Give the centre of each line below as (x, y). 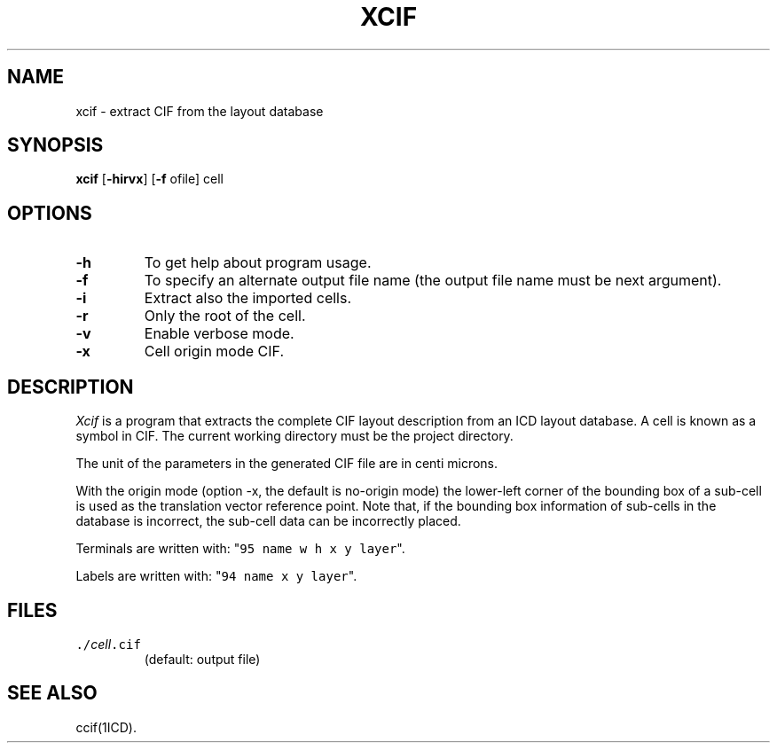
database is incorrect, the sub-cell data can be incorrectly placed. (268, 521)
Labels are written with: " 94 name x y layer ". (216, 576)
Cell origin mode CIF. (214, 352)
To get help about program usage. (258, 263)
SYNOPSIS (55, 145)
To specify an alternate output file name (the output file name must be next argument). (433, 281)
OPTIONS (50, 213)
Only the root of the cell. (225, 316)
